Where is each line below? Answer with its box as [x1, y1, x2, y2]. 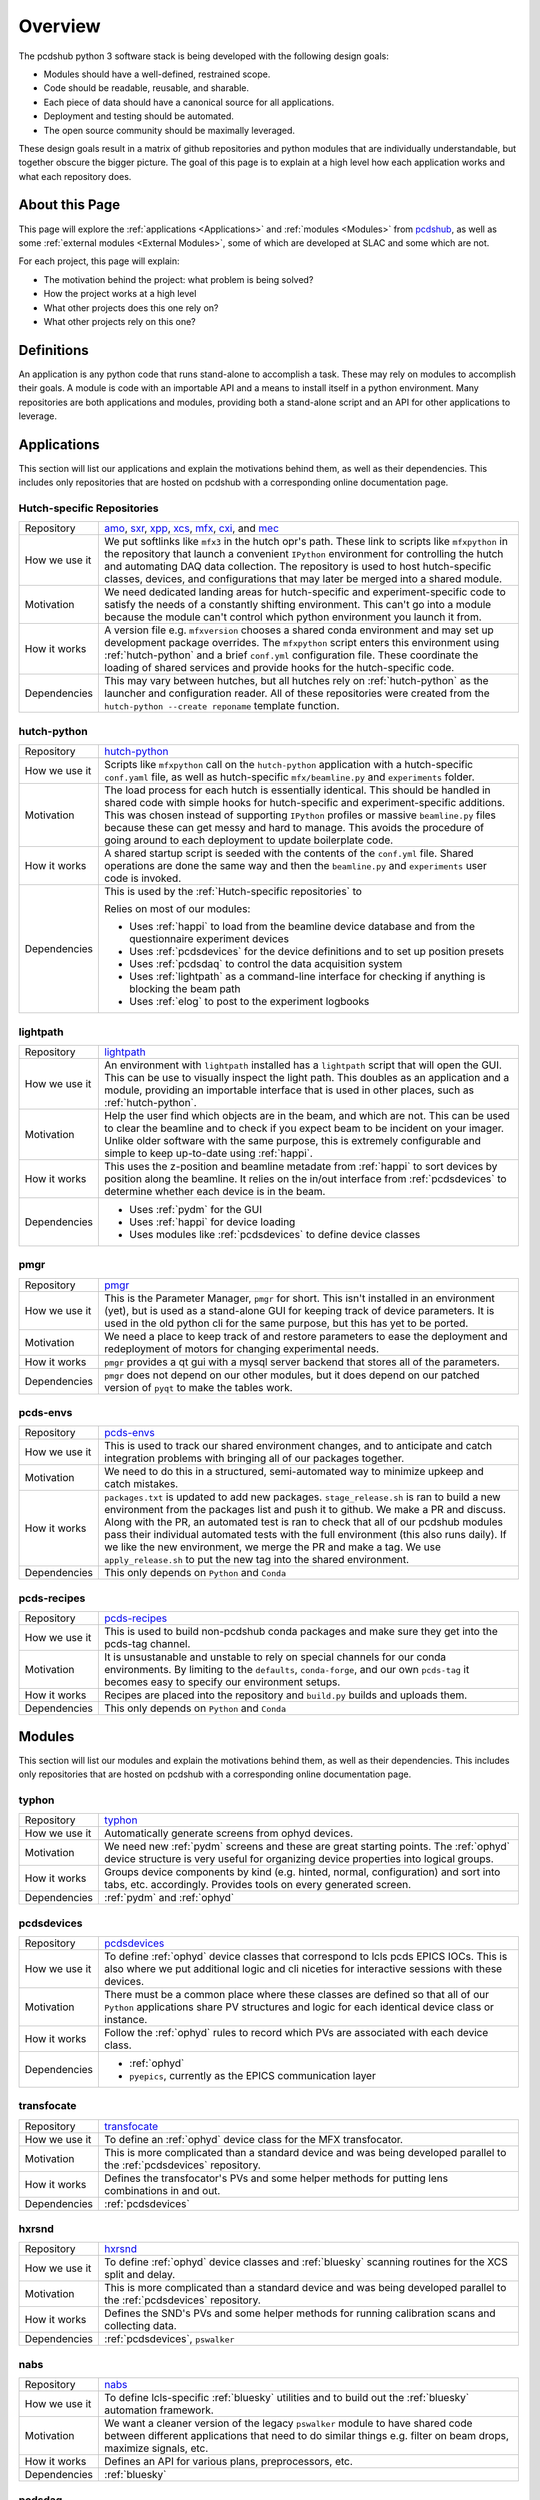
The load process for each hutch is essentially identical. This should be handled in [104, 783, 491, 797]
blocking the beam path [129, 982, 241, 996]
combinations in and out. [104, 2183, 221, 2197]
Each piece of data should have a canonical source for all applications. [43, 96, 335, 108]
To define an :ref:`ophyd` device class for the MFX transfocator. [104, 2132, 404, 2146]
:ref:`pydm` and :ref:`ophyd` [104, 1891, 235, 1905]
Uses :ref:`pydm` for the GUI [129, 1202, 262, 1216]
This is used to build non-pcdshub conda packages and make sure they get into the [104, 1625, 499, 1639]
